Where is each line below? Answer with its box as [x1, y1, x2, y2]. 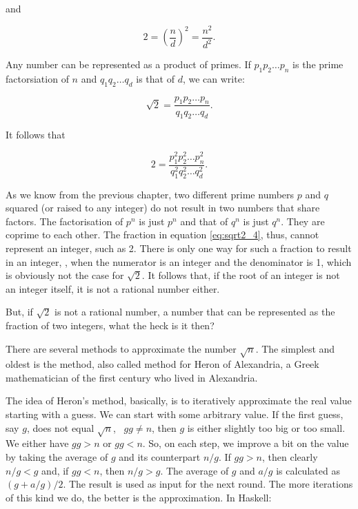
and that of [180, 214, 228, 228]
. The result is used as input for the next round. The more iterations [63, 477, 353, 491]
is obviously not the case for [6, 268, 124, 282]
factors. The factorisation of [6, 214, 123, 228]
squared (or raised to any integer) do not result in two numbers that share [6, 200, 320, 215]
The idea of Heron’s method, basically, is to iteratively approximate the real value [6, 393, 352, 408]
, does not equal [26, 420, 95, 435]
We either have [6, 436, 69, 450]
